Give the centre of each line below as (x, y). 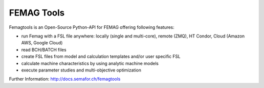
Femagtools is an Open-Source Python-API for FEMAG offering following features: (92, 27)
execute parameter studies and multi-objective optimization (81, 70)
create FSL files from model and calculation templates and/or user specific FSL (101, 56)
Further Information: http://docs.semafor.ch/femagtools (65, 79)
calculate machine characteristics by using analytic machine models (90, 63)
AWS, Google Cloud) (42, 43)
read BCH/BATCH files (44, 50)
